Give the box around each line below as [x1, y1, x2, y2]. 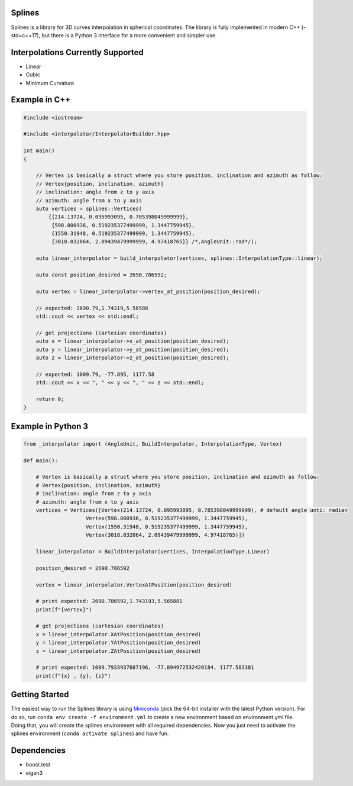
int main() [23, 147, 55, 154]
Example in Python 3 [11, 421, 89, 431]
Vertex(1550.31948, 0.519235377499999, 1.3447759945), [86, 523, 248, 530]
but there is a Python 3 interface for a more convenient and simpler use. [41, 31, 217, 38]
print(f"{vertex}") [35, 606, 93, 613]
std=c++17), [11, 31, 41, 38]
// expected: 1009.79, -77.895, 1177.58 [35, 371, 155, 378]
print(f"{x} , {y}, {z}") [35, 672, 111, 679]
